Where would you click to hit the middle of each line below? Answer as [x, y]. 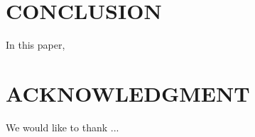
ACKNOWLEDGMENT [128, 93]
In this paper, [36, 45]
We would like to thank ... [63, 127]
